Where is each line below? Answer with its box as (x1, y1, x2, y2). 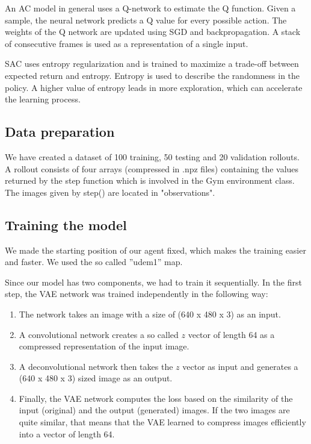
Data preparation (5, 122, 115, 141)
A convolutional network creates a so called (19, 328, 179, 340)
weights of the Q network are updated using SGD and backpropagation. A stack (5, 25, 301, 38)
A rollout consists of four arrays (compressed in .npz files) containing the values (5, 162, 299, 175)
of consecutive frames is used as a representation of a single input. (5, 37, 248, 49)
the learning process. (5, 93, 81, 105)
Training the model (5, 215, 127, 234)
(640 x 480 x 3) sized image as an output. (19, 372, 173, 384)
